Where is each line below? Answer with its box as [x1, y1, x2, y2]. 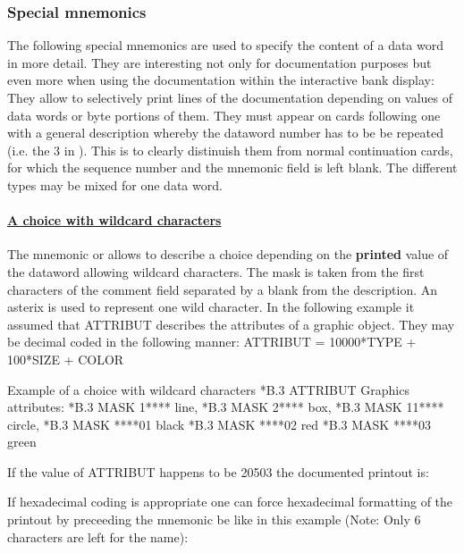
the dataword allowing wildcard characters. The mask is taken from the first [7, 262, 425, 281]
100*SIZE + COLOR [7, 349, 124, 368]
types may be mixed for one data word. [7, 175, 223, 194]
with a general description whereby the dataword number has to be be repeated [7, 123, 444, 142]
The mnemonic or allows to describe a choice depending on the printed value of [7, 245, 449, 264]
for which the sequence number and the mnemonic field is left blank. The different [7, 158, 458, 177]
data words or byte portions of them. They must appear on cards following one [7, 105, 441, 124]
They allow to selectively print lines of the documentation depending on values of [7, 88, 453, 106]
